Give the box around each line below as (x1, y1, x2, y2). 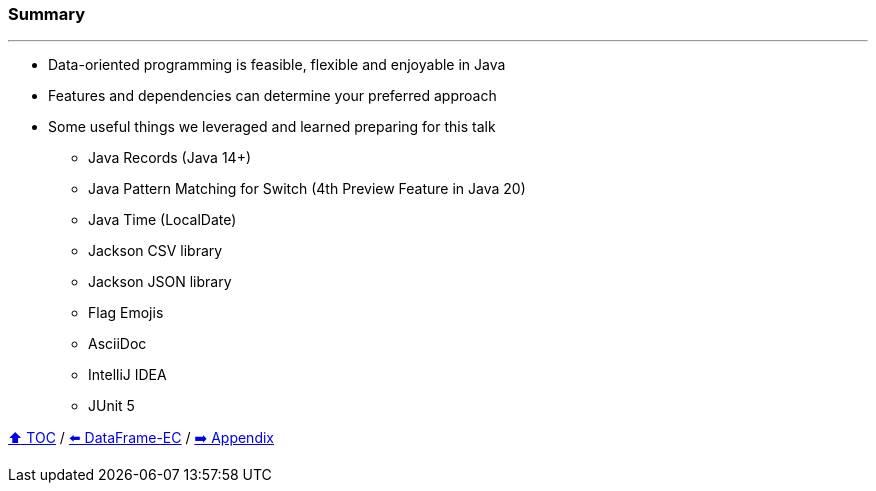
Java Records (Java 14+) (88, 149, 252, 167)
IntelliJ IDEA (88, 366, 167, 384)
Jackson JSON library (88, 273, 232, 291)
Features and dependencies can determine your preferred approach (48, 87, 497, 105)
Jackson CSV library (88, 242, 223, 260)
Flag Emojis (88, 304, 164, 322)
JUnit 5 (88, 397, 135, 415)
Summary (8, 4, 86, 24)
